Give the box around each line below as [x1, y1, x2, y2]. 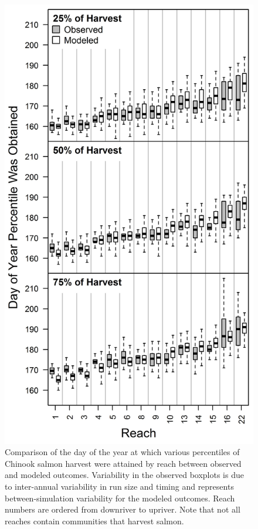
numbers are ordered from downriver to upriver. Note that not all [5, 503, 240, 516]
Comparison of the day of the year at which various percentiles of [5, 446, 240, 458]
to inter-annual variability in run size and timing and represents [5, 480, 234, 492]
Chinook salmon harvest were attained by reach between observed [5, 457, 242, 469]
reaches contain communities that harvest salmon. [5, 514, 184, 527]
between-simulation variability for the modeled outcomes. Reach [5, 491, 235, 504]
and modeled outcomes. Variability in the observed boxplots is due [5, 469, 244, 481]
